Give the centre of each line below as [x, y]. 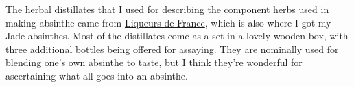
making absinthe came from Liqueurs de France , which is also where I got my [168, 22]
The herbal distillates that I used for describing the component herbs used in [167, 9]
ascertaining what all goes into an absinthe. [97, 75]
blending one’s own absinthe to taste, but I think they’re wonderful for [154, 62]
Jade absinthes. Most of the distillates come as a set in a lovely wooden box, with [177, 36]
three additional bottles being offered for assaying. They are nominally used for [172, 49]
